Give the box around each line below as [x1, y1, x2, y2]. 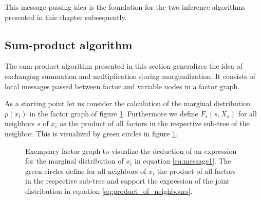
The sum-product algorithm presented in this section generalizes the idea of [5, 61, 243, 71]
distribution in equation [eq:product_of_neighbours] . [25, 185, 193, 196]
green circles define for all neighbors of [25, 165, 146, 176]
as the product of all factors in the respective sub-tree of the [60, 118, 250, 129]
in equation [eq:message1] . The [135, 155, 231, 166]
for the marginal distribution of [25, 155, 124, 166]
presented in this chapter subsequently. [5, 11, 127, 22]
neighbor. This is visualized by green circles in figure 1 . [5, 128, 178, 138]
